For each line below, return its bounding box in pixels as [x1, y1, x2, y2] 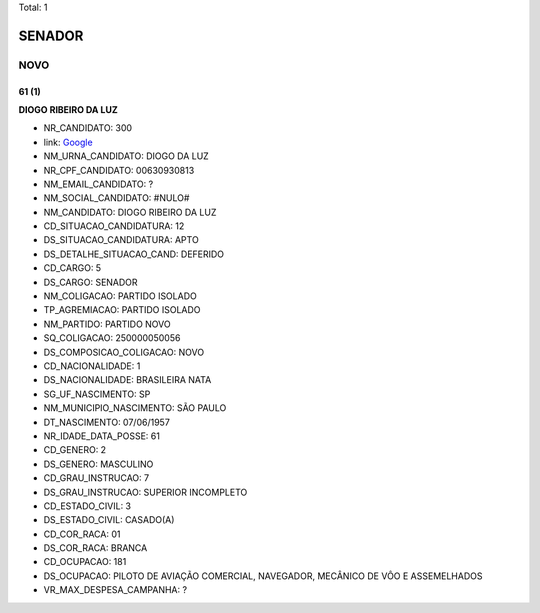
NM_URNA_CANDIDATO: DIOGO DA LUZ [43, 150, 209, 162]
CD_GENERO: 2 [43, 444, 107, 456]
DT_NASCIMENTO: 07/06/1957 [43, 416, 170, 428]
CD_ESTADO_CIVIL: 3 [43, 500, 132, 512]
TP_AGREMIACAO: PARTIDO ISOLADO [43, 304, 201, 316]
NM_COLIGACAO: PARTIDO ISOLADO [43, 290, 197, 302]
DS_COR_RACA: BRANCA [43, 542, 148, 554]
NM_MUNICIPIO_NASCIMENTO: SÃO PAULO [43, 402, 227, 414]
